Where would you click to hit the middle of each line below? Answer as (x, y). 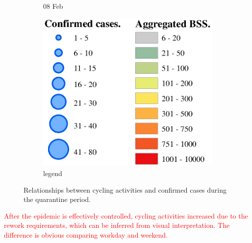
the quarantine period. (57, 199)
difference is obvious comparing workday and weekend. (86, 235)
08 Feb (53, 6)
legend (53, 173)
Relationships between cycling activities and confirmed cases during (125, 189)
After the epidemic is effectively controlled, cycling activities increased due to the (126, 215)
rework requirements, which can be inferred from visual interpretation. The (117, 225)
